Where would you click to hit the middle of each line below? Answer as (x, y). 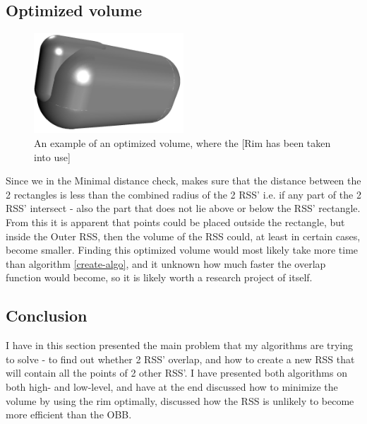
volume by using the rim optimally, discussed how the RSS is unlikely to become (180, 400)
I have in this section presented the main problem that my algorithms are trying (180, 345)
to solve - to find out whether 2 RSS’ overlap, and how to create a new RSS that (180, 359)
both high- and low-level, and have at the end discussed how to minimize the (172, 386)
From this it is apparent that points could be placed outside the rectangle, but (175, 222)
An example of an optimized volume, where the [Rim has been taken (182, 142)
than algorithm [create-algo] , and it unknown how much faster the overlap (166, 263)
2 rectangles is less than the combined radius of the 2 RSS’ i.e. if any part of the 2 (183, 194)
